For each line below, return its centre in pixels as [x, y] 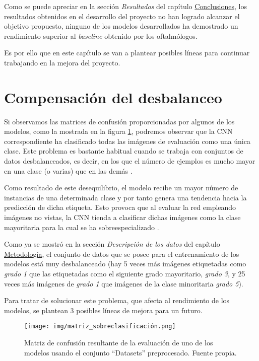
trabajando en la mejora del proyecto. [62, 62]
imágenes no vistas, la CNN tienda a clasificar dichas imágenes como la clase [122, 217]
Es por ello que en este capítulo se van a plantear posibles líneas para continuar [127, 53]
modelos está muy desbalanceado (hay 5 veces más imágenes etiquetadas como [125, 264]
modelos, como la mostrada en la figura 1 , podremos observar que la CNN [118, 131]
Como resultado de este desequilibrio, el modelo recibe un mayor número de [121, 188]
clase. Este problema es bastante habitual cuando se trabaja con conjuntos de [124, 151]
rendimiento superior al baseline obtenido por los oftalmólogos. [101, 35]
